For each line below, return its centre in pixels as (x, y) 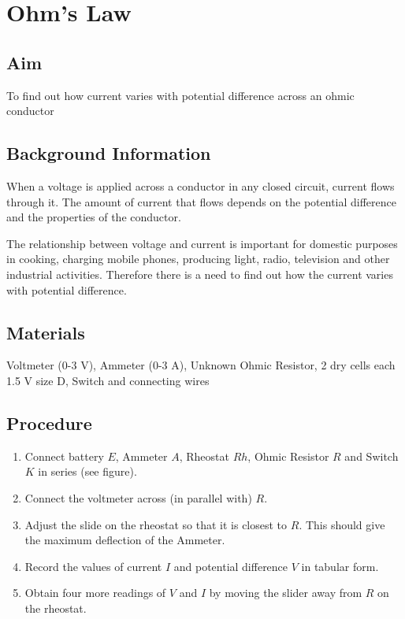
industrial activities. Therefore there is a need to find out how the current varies (200, 274)
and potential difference (231, 566)
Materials (46, 332)
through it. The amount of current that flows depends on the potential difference (201, 201)
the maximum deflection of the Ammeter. (125, 540)
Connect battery (64, 456)
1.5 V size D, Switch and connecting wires (108, 380)
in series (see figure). (87, 471)
